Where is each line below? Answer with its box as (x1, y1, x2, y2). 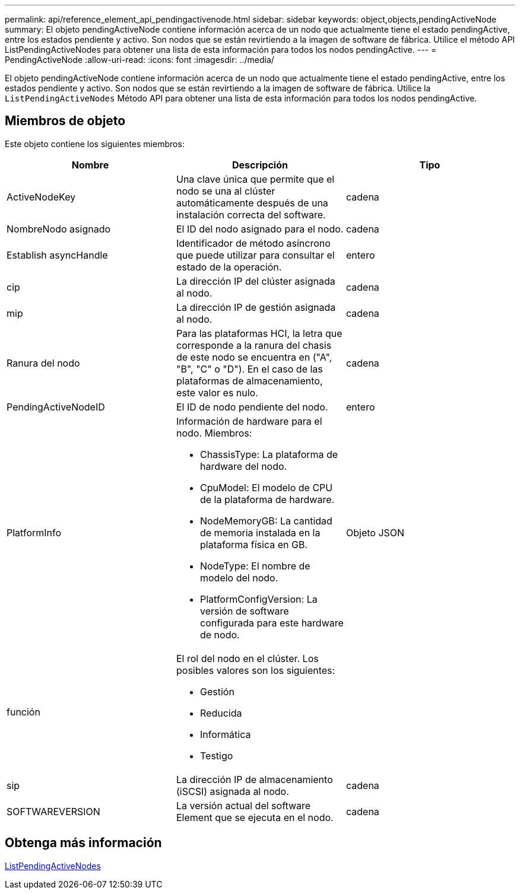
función (7, 705, 40, 718)
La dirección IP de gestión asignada (176, 301, 336, 313)
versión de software (199, 605, 289, 617)
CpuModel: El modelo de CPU (199, 481, 333, 494)
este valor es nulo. (176, 386, 258, 399)
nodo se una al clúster (176, 184, 275, 197)
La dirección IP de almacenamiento (176, 773, 333, 785)
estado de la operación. (176, 260, 282, 273)
